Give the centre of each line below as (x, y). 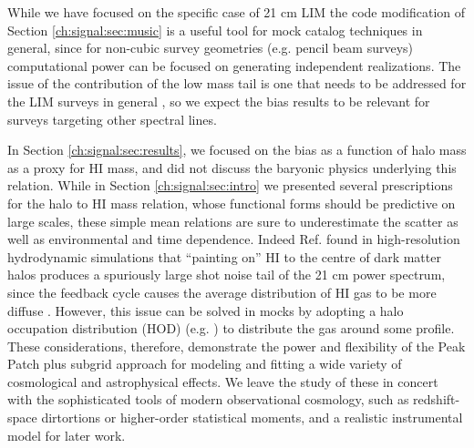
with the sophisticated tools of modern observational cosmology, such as (208, 399)
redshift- (437, 399)
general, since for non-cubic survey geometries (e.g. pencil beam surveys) (211, 48)
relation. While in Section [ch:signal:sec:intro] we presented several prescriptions (230, 185)
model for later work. (67, 435)
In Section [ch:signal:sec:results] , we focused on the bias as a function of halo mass (237, 150)
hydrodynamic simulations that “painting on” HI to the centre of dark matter (224, 256)
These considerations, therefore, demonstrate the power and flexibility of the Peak (237, 346)
